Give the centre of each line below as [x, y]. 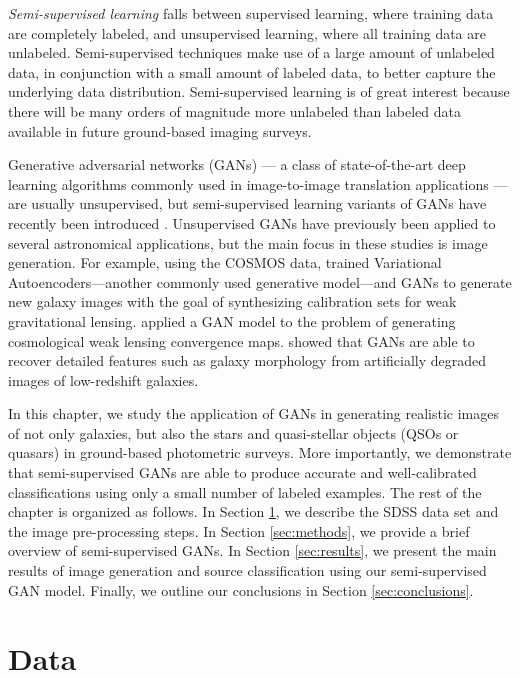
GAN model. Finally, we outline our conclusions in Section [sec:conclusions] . [241, 589]
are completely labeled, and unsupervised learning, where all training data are [247, 32]
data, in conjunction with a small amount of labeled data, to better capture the [252, 71]
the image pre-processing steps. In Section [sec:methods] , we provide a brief [239, 530]
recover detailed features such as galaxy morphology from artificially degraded [247, 360]
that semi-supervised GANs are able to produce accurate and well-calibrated [242, 472]
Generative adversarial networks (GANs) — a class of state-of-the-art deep [237, 164]
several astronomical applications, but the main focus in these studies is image [248, 242]
